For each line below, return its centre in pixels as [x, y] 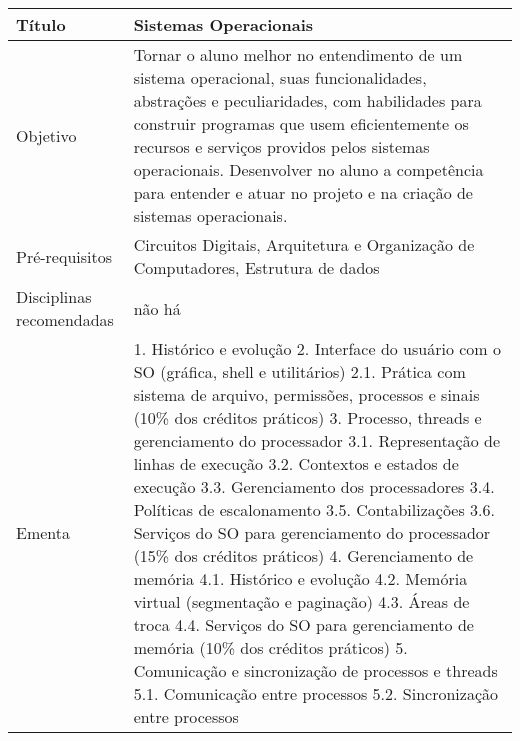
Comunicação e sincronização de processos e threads [315, 670]
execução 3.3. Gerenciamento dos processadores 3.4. [314, 486]
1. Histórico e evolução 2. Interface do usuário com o [317, 348]
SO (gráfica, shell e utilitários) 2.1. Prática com [299, 371]
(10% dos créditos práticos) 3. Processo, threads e [307, 417]
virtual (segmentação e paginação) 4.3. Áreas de [301, 601]
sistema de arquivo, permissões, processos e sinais [306, 394]
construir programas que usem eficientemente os [301, 123]
